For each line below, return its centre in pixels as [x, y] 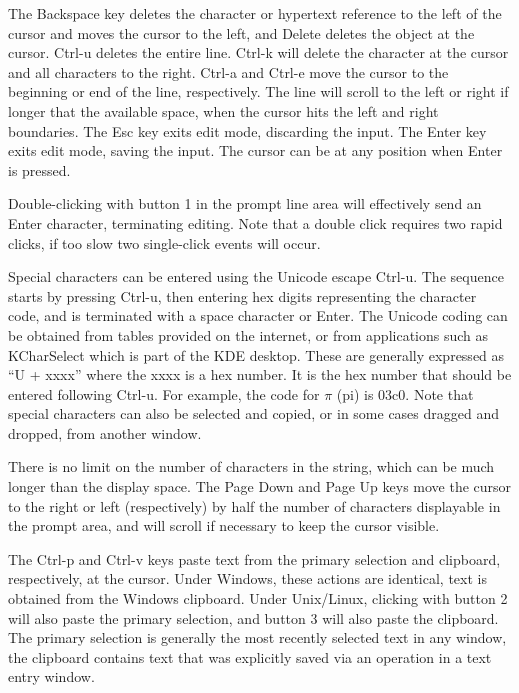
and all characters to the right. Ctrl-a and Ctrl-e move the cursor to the [228, 71]
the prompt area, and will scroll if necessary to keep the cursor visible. [224, 525]
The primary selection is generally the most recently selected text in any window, [257, 637]
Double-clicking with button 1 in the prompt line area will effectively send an [245, 203]
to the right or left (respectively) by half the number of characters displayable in [254, 505]
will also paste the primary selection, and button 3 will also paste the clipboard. [253, 617]
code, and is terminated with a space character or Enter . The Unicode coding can [258, 315]
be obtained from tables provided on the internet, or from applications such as [248, 334]
